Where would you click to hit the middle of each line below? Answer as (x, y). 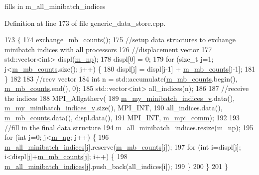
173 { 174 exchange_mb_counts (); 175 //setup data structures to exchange (120, 40)
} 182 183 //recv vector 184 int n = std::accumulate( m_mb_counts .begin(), (121, 78)
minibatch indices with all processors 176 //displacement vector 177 (108, 49)
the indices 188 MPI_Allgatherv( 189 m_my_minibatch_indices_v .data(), (120, 98)
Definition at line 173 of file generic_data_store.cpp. (85, 23)
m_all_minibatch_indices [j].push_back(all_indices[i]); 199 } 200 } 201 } (116, 166)
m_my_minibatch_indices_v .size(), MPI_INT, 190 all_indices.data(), (114, 108)
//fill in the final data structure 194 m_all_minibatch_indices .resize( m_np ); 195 (129, 127)
